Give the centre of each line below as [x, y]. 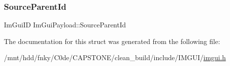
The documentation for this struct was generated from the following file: [112, 41]
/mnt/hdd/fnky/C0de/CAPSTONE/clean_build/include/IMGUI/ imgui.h [115, 57]
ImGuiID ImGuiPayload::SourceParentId [65, 25]
